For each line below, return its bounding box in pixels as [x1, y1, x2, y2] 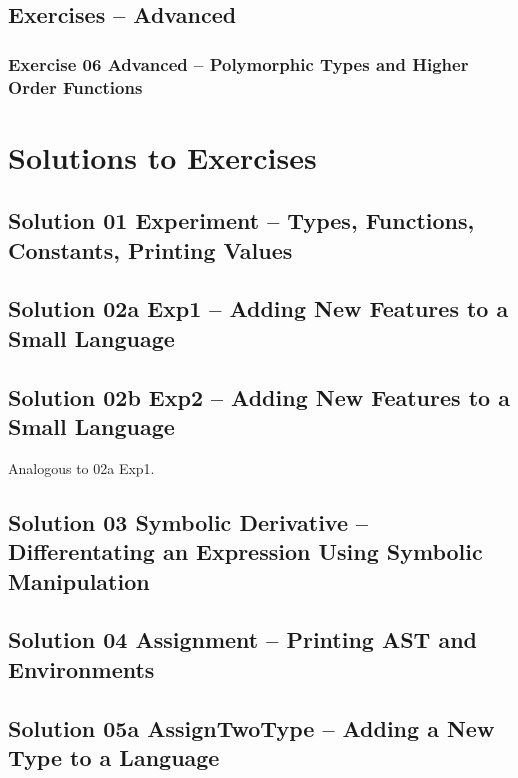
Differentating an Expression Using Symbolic [8, 536, 483, 567]
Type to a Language [8, 741, 220, 772]
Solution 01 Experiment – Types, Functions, [8, 205, 475, 236]
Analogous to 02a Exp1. [8, 457, 155, 478]
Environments [8, 653, 155, 684]
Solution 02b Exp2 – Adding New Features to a [8, 381, 510, 412]
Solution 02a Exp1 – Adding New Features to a [8, 293, 509, 324]
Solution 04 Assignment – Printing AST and [8, 624, 478, 655]
